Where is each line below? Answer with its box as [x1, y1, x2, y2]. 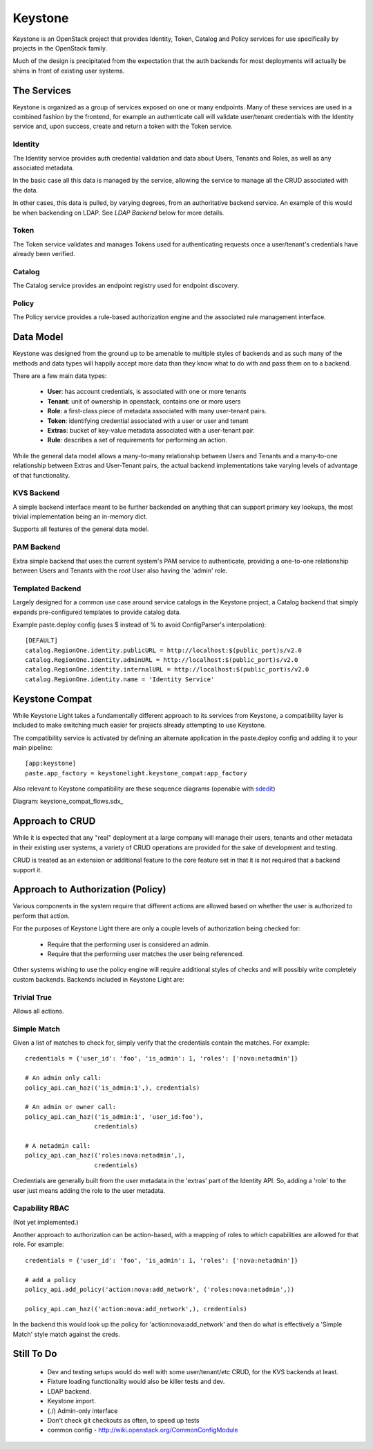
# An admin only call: [25, 1074, 102, 1082]
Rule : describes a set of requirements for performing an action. [47, 436, 227, 444]
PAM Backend [12, 542, 61, 552]
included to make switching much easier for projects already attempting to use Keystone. [12, 721, 267, 730]
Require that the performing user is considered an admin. [47, 940, 210, 948]
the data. [12, 186, 38, 194]
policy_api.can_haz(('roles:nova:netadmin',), [25, 1151, 186, 1160]
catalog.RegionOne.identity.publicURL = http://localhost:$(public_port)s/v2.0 [25, 646, 302, 654]
